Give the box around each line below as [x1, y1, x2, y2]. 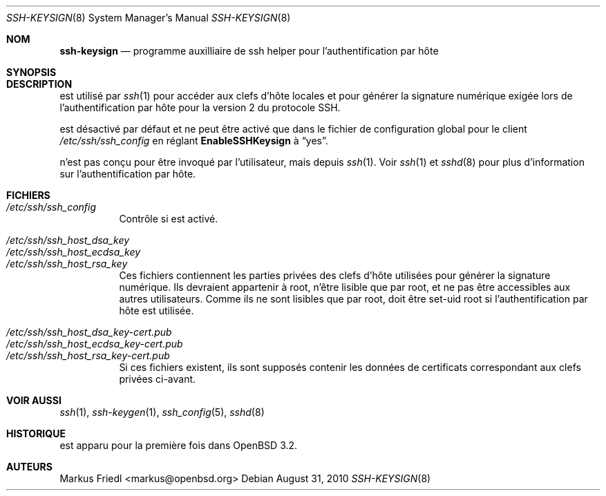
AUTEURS [6, 461, 53, 473]
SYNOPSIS [6, 66, 57, 78]
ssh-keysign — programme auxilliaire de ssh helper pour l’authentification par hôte [59, 45, 439, 57]
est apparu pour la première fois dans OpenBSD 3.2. [59, 439, 298, 451]
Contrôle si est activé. [119, 213, 218, 225]
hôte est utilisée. [119, 305, 194, 316]
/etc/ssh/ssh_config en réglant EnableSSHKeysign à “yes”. [59, 135, 328, 146]
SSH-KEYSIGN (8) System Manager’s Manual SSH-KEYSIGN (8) [6, 12, 291, 23]
